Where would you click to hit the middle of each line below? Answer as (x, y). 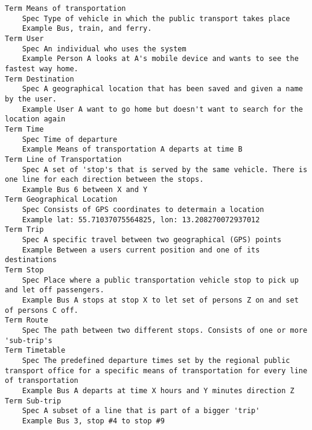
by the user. (31, 99)
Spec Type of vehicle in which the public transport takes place (156, 18)
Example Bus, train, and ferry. (87, 29)
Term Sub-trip (33, 401)
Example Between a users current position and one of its (141, 250)
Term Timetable (35, 351)
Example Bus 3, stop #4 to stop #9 (93, 421)
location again (35, 119)
